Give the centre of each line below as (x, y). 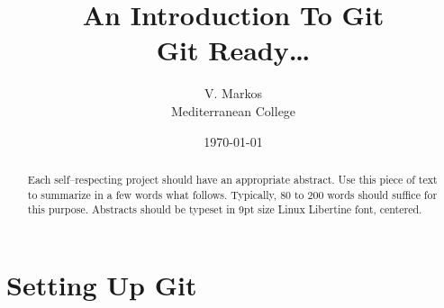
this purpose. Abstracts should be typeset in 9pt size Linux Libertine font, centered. (225, 209)
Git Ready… (233, 50)
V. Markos (233, 93)
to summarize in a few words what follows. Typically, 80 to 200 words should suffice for (232, 194)
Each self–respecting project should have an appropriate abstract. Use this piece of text (232, 179)
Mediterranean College (233, 110)
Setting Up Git (102, 284)
